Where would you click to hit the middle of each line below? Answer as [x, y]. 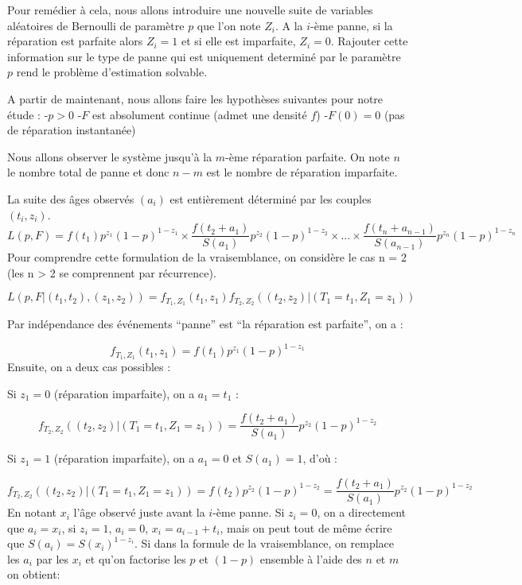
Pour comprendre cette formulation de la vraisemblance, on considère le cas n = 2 [207, 257]
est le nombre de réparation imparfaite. [302, 172]
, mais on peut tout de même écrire [306, 527]
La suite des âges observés [71, 198]
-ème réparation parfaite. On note [308, 156]
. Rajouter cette [369, 41]
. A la [289, 25]
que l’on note [229, 25]
